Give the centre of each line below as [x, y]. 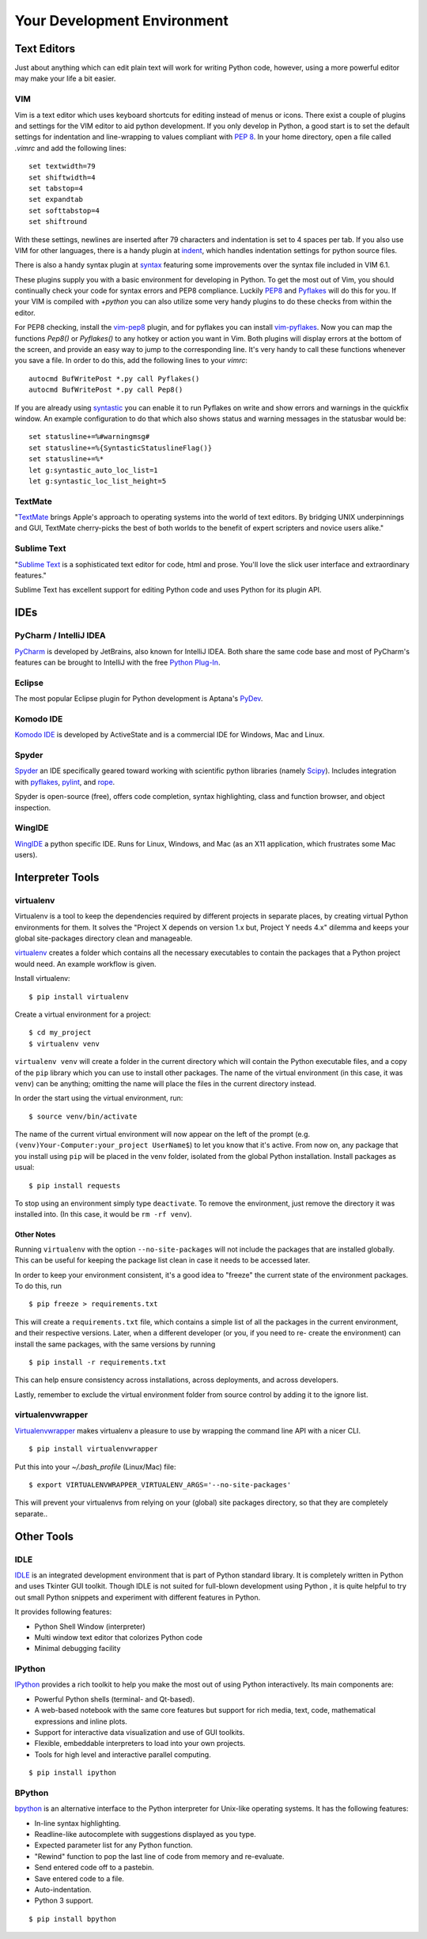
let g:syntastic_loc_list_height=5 [98, 481]
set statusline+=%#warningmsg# [89, 437]
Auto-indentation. [63, 1890]
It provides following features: [63, 1612]
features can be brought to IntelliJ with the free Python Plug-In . [117, 662]
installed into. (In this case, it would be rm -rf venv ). [103, 1214]
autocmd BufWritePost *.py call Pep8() [106, 390]
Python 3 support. [64, 1901]
